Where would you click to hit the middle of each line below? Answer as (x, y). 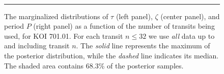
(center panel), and (190, 16)
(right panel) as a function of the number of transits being (124, 26)
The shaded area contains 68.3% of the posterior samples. (94, 65)
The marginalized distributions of (56, 16)
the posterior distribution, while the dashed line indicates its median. (111, 55)
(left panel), (134, 16)
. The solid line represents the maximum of (143, 46)
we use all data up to (181, 35)
